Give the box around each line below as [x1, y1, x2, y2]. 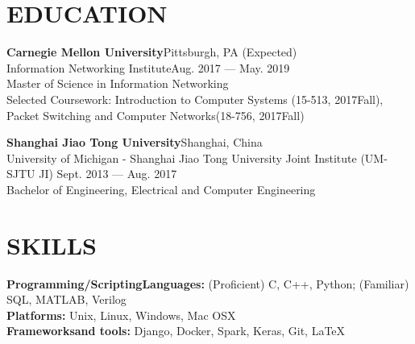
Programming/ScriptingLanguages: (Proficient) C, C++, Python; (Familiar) [6, 275, 409, 292]
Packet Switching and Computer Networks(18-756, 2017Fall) [6, 106, 305, 123]
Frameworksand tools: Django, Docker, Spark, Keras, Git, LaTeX [6, 322, 346, 339]
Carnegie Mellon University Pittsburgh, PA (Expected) [6, 44, 297, 60]
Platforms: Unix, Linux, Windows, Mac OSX [6, 306, 236, 323]
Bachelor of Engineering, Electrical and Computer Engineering [6, 180, 316, 197]
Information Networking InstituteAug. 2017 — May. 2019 [6, 59, 290, 76]
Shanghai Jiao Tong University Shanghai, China [6, 134, 263, 151]
